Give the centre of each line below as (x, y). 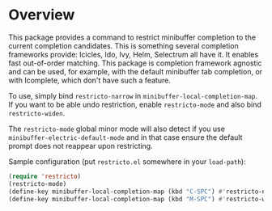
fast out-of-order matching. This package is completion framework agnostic (135, 63)
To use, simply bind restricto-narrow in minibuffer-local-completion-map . (133, 95)
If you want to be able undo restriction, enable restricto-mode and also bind (135, 104)
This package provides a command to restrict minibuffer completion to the (132, 37)
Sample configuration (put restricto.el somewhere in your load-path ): (127, 161)
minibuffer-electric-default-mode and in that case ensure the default (125, 137)
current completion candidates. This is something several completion (123, 45)
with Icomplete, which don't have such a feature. (90, 80)
